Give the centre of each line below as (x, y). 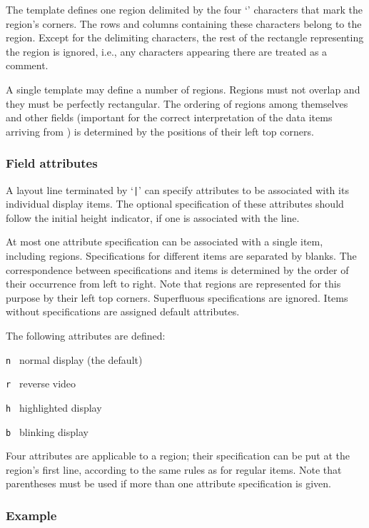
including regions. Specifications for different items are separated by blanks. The (181, 255)
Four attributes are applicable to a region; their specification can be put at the (178, 456)
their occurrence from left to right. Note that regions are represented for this (173, 284)
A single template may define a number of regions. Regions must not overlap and (183, 89)
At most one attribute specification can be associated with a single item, (165, 242)
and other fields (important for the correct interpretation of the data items (169, 117)
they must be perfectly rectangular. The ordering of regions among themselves (177, 103)
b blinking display (47, 431)
